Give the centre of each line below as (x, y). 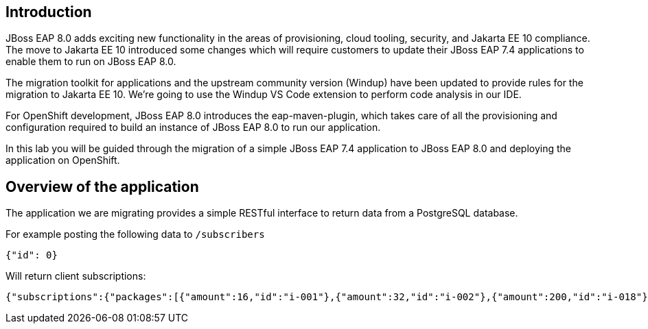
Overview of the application (102, 186)
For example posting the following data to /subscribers (135, 234)
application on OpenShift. (63, 160)
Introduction (49, 12)
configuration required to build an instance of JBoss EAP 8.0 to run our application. (193, 127)
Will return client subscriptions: (76, 276)
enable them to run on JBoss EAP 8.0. (91, 62)
